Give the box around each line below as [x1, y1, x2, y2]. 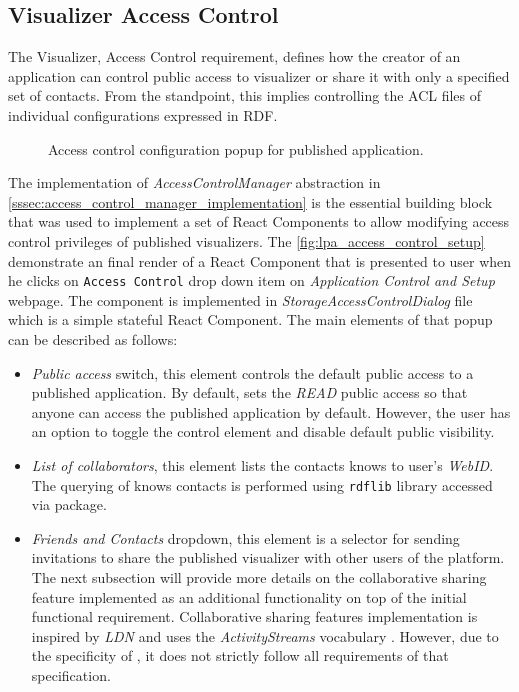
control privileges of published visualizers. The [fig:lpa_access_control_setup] [8, 230, 485, 251]
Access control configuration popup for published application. [48, 138, 424, 159]
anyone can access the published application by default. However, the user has [31, 401, 511, 422]
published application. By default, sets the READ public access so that [31, 382, 468, 403]
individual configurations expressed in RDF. [8, 104, 278, 125]
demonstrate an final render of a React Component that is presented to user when [8, 250, 512, 271]
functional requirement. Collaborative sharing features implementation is [31, 606, 478, 627]
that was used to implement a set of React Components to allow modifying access [8, 211, 510, 232]
